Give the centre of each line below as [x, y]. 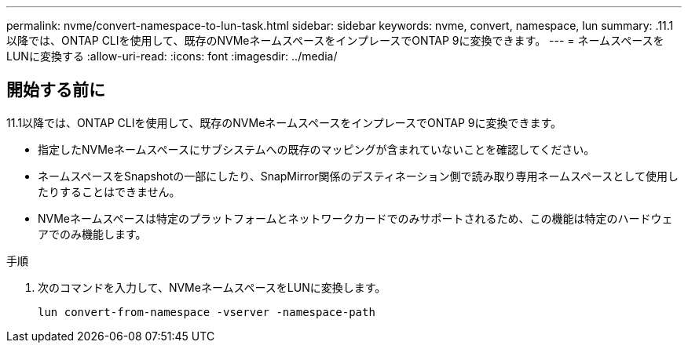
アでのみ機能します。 [92, 234]
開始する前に [56, 90]
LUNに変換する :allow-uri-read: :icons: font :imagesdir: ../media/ [172, 56]
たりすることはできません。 [109, 191]
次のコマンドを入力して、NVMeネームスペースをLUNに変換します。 [212, 287]
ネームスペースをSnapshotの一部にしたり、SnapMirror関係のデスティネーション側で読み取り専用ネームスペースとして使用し [358, 176]
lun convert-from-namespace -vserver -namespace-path [207, 312]
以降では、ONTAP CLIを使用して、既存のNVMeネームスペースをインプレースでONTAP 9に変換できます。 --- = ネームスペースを [335, 40]
